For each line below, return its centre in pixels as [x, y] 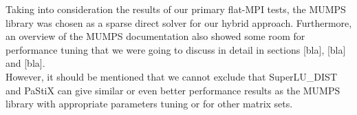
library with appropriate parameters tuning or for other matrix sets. [149, 104]
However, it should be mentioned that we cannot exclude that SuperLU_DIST [171, 76]
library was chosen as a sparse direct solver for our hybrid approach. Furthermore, [179, 22]
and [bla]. [25, 63]
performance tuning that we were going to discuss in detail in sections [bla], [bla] [176, 49]
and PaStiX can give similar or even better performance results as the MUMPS [173, 90]
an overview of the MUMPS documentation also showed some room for [155, 36]
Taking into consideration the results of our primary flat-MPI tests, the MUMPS [176, 9]
